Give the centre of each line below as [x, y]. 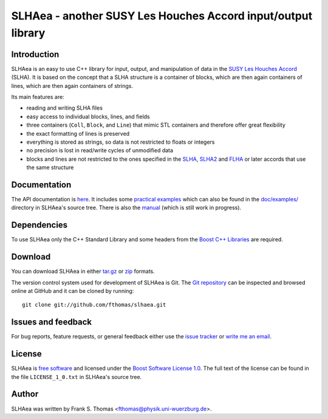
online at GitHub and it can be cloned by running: [73, 291]
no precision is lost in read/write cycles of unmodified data [100, 150]
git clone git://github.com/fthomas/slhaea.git [94, 305]
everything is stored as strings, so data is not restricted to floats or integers [121, 142]
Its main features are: [38, 97]
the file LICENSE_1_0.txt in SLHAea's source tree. [77, 377]
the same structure [50, 167]
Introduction [35, 54]
